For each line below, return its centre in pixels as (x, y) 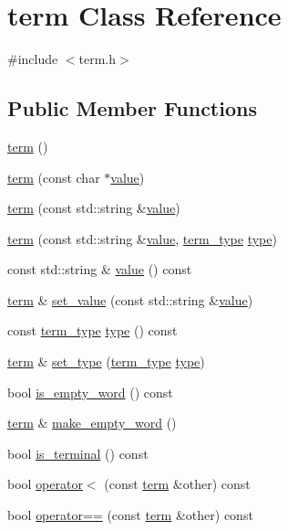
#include (33, 59)
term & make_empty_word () (92, 423)
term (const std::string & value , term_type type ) (142, 238)
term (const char (54, 177)
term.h (98, 59)
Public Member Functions (132, 108)
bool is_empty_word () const (90, 392)
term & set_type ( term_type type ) (106, 361)
